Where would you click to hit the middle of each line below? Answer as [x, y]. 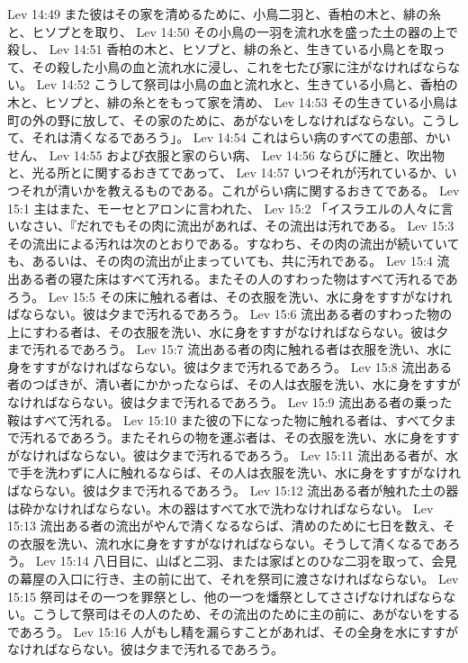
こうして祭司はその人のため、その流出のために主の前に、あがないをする [246, 614]
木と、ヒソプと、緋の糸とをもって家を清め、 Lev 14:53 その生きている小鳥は [233, 101]
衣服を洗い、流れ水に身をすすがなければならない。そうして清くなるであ [234, 543]
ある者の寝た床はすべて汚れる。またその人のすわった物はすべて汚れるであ [238, 278]
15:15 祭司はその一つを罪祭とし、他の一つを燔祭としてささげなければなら [225, 596]
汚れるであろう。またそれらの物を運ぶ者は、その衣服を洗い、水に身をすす [240, 437]
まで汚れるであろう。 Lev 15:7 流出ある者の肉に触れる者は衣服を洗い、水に [230, 349]
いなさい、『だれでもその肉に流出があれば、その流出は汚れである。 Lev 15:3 [231, 226]
